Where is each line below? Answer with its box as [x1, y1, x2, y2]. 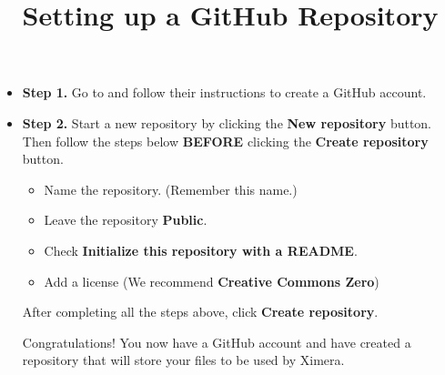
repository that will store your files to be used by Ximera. [22, 350, 345, 370]
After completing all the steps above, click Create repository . [22, 302, 379, 321]
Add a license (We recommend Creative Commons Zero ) [44, 271, 379, 290]
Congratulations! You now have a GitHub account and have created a [22, 332, 411, 351]
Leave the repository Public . [44, 210, 207, 229]
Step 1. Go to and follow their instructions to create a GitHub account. [22, 83, 427, 102]
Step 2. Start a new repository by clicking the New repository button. [22, 113, 432, 132]
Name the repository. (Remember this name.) [44, 179, 298, 198]
